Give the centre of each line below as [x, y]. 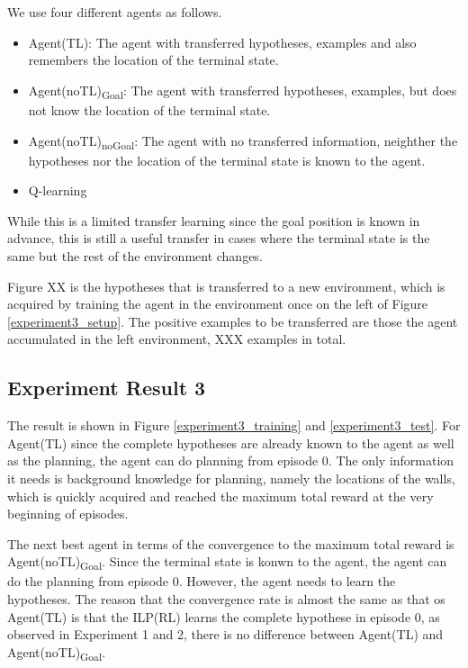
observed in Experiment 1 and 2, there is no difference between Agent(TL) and [225, 634]
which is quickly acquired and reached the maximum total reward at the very [220, 496]
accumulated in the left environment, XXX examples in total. [177, 339]
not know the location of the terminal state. [149, 109]
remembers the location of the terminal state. [153, 60]
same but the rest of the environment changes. [135, 256]
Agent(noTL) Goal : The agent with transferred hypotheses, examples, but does [243, 91]
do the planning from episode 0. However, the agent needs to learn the [202, 581]
